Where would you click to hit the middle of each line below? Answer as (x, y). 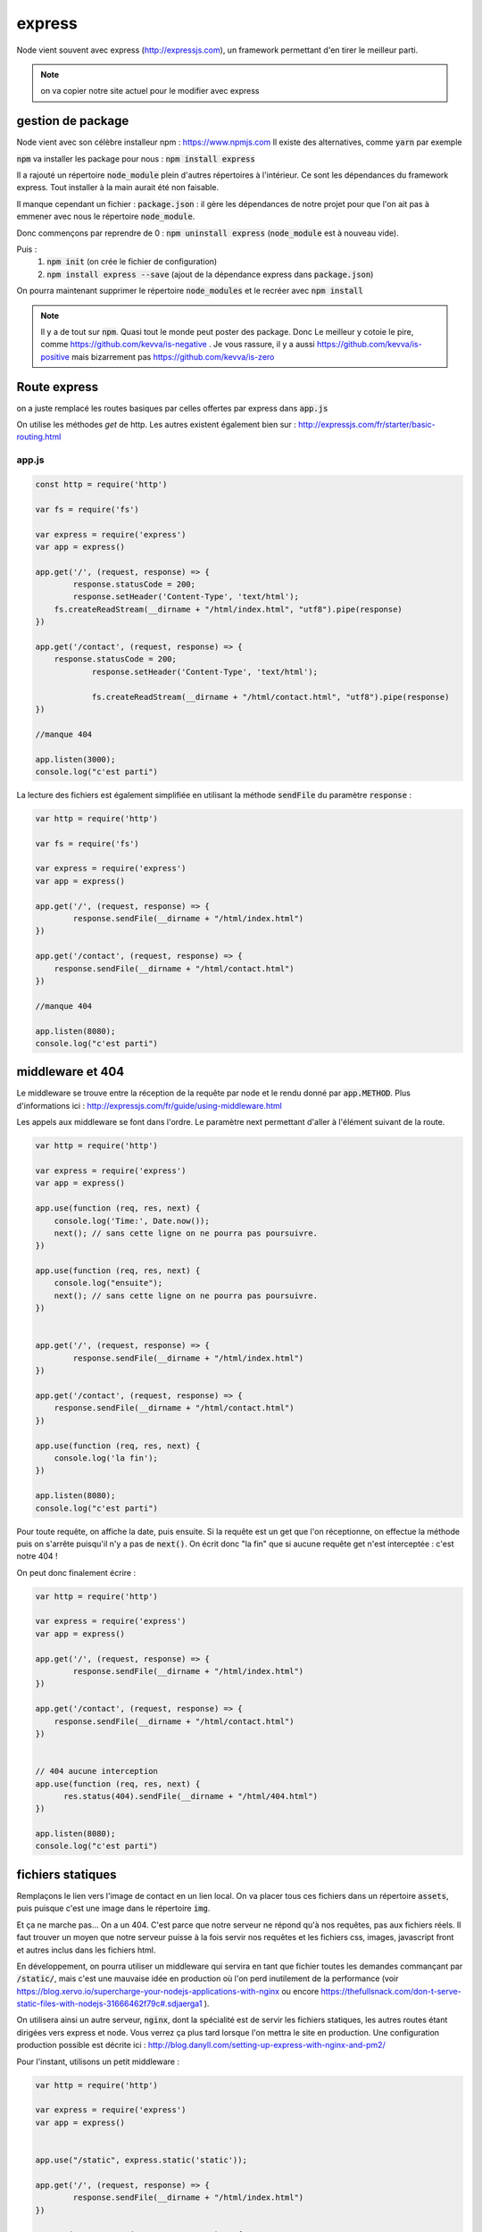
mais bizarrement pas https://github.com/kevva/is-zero (173, 356)
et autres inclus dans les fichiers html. (86, 1950)
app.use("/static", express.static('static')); (141, 2160)
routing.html (39, 437)
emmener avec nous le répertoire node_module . (106, 217)
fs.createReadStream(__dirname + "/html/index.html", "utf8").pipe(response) (229, 609)
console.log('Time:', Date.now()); (132, 1220)
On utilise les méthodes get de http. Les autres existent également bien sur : (156, 425)
